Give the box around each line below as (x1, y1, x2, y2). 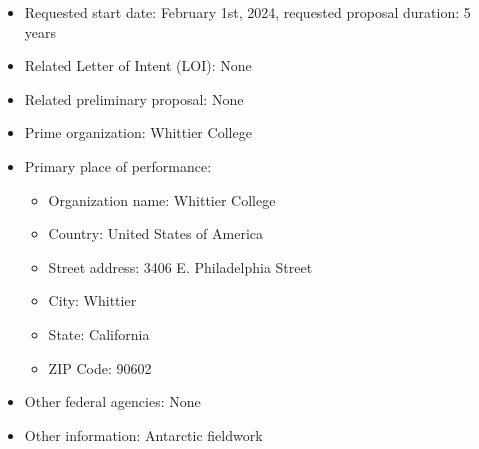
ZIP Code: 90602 (48, 357, 152, 378)
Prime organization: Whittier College (24, 122, 252, 143)
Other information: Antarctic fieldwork (24, 424, 263, 445)
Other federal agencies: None (24, 391, 201, 412)
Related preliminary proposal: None (24, 88, 244, 109)
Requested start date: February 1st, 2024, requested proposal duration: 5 (24, 2, 471, 22)
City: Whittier (48, 290, 137, 311)
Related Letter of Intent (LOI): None (24, 55, 252, 76)
